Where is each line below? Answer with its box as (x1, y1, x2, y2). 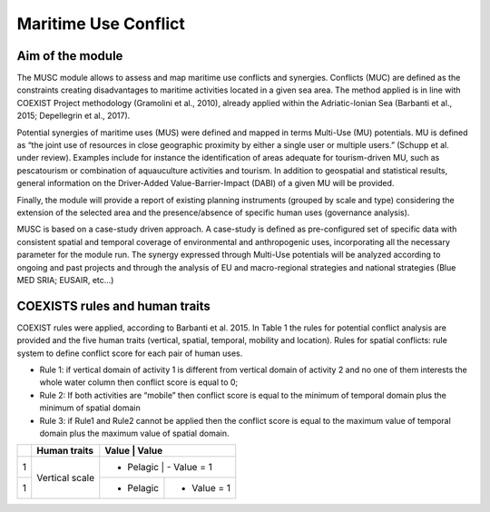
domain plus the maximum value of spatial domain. (39, 428, 230, 438)
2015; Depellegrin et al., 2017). (16, 110, 131, 122)
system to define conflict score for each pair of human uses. (16, 348, 243, 359)
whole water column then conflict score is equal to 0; (39, 377, 239, 388)
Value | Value (104, 445, 163, 458)
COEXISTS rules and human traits (16, 298, 211, 313)
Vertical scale (36, 471, 95, 484)
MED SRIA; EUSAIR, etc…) (16, 274, 114, 285)
